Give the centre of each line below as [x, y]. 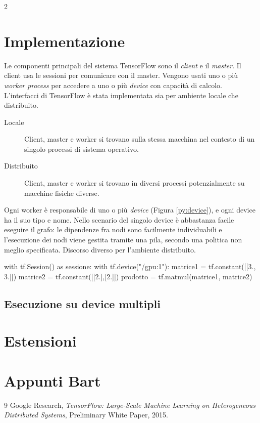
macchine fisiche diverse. [62, 193]
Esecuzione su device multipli [82, 303]
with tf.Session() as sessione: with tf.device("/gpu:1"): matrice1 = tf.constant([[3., [130, 266]
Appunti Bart [53, 380]
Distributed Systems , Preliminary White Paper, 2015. [86, 415]
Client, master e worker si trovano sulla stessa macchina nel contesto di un [140, 139]
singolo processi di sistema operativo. [82, 149]
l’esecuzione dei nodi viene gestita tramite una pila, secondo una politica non [123, 240]
